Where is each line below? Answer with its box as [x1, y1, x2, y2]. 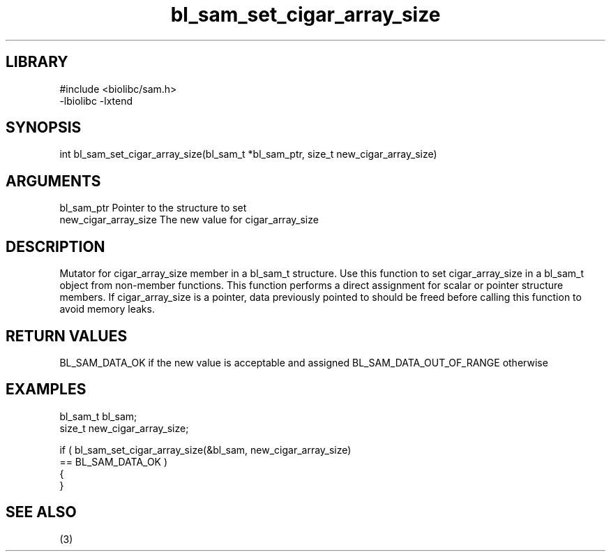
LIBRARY [6, 53, 68, 71]
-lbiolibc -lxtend [59, 94, 133, 107]
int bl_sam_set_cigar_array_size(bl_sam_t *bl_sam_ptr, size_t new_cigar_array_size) [59, 148, 437, 161]
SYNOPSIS [6, 119, 82, 137]
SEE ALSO [6, 503, 77, 521]
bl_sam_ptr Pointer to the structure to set [59, 202, 247, 214]
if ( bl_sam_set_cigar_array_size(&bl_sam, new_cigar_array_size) [59, 443, 352, 456]
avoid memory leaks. [59, 303, 155, 315]
